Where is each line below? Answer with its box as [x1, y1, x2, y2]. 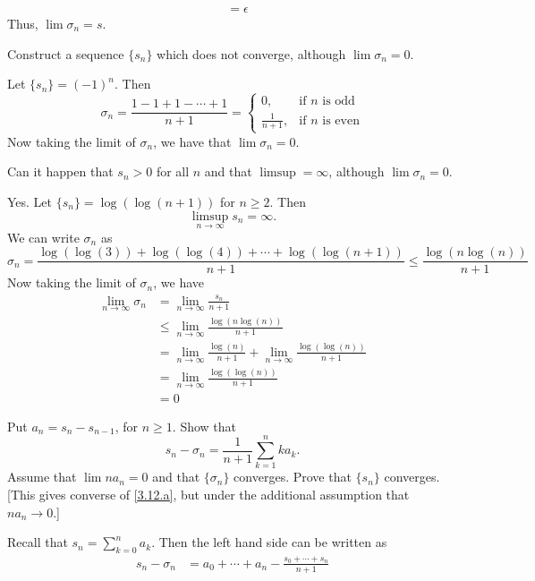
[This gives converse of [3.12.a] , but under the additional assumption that [7, 484, 410, 503]
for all [156, 162, 190, 181]
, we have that [153, 132, 232, 150]
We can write [7, 227, 80, 246]
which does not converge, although [157, 44, 346, 63]
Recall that [7, 533, 68, 551]
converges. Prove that [234, 467, 352, 486]
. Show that [172, 416, 237, 435]
